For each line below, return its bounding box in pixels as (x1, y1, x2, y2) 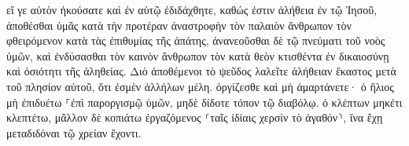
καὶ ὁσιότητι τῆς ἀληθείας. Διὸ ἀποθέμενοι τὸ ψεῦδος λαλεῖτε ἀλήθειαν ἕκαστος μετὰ (6, 63, 396, 79)
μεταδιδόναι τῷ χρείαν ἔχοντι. (6, 124, 142, 141)
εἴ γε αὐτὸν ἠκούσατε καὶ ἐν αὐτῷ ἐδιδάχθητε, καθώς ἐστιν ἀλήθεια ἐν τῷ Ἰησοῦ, (6, 2, 378, 17)
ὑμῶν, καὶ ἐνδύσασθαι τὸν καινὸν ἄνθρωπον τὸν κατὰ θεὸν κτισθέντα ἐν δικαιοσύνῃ (6, 47, 389, 64)
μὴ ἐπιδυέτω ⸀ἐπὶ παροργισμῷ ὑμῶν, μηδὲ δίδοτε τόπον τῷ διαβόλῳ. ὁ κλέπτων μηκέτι (6, 93, 403, 110)
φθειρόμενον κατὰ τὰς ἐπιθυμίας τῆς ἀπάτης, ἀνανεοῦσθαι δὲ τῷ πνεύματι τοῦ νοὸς (6, 32, 385, 49)
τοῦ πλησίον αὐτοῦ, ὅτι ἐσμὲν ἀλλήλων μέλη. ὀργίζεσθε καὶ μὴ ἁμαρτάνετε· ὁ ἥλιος (6, 78, 394, 94)
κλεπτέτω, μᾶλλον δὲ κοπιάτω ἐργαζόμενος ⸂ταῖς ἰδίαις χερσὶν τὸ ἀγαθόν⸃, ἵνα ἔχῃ (6, 109, 383, 126)
